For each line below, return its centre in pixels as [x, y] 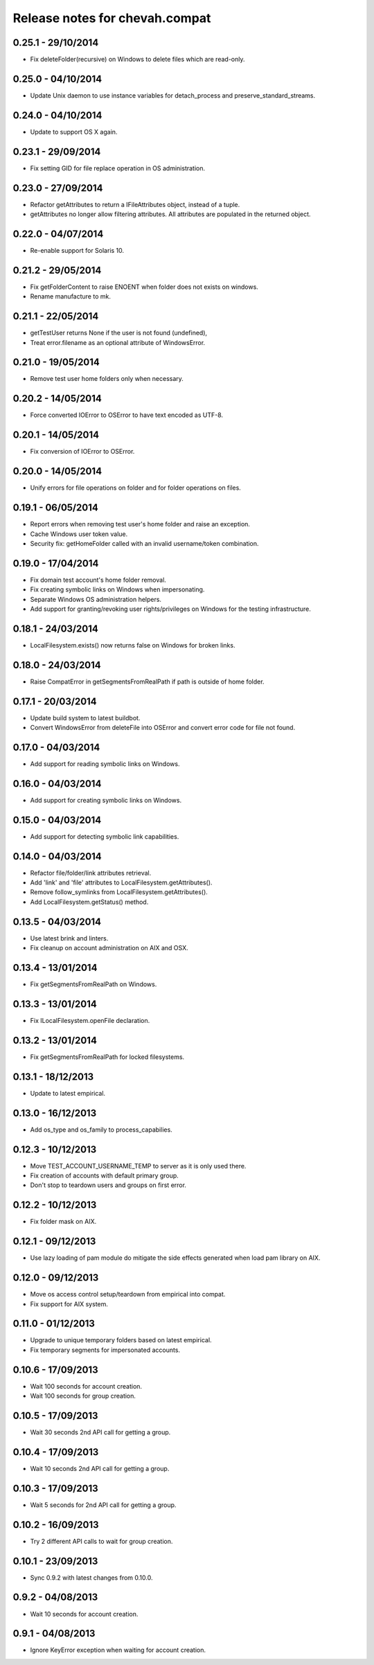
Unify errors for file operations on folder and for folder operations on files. [136, 488]
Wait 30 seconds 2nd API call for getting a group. [100, 1432]
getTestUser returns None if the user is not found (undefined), [119, 333]
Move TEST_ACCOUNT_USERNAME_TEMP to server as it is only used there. [138, 1166]
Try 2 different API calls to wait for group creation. [101, 1541]
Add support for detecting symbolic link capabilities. [105, 836]
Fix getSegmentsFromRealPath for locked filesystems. [107, 1057]
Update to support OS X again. [74, 132]
